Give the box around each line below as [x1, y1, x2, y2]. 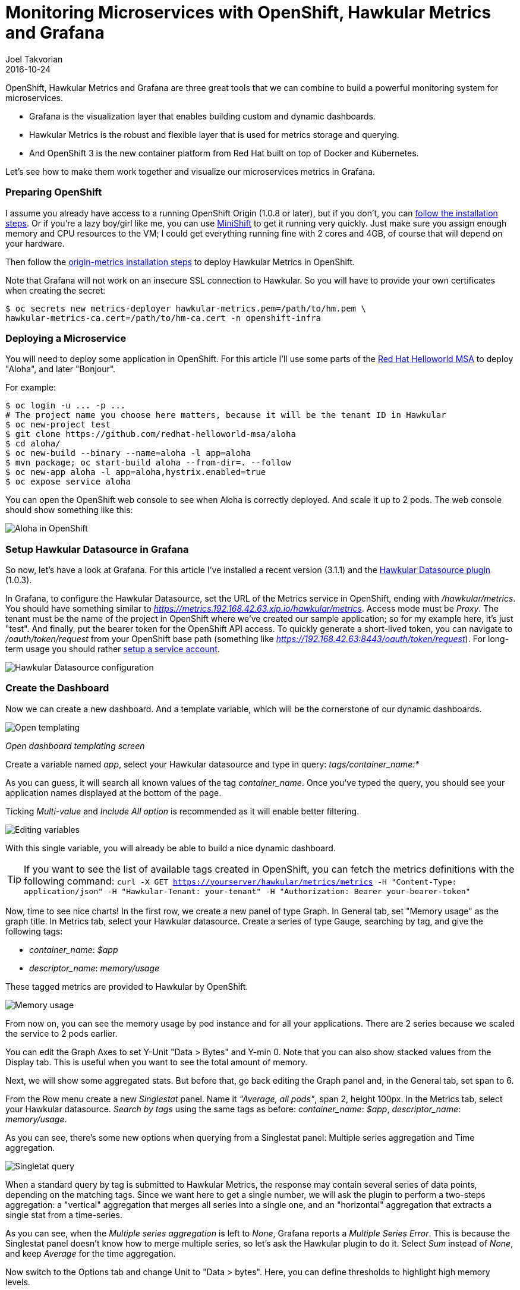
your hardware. [5, 238, 65, 248]
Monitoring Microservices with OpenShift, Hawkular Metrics [5, 2, 491, 23]
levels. [5, 1276, 30, 1287]
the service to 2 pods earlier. [5, 1028, 118, 1039]
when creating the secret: [5, 285, 106, 295]
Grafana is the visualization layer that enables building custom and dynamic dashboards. [29, 111, 376, 121]
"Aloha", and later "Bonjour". [5, 364, 116, 375]
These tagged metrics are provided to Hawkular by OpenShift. [5, 981, 248, 992]
